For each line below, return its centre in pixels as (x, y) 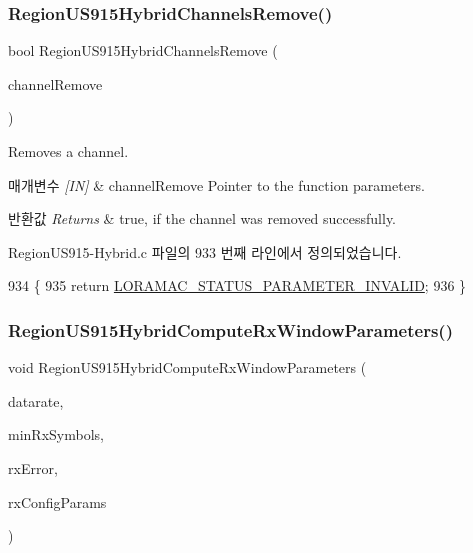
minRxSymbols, (56, 434)
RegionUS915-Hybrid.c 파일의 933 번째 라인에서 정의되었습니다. (205, 251)
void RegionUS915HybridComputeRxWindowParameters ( (187, 367)
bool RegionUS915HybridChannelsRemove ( (143, 50)
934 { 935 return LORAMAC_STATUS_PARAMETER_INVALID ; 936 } (237, 285)
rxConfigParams (57, 501)
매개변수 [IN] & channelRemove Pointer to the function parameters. (216, 184)
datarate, (36, 400)
